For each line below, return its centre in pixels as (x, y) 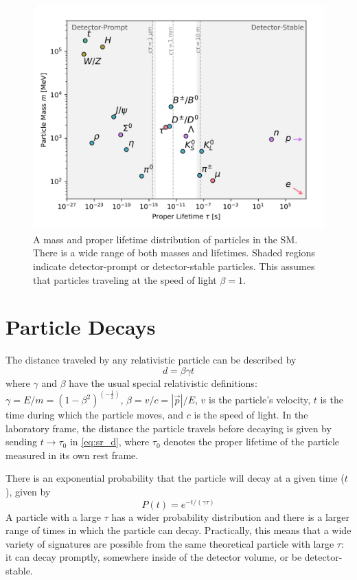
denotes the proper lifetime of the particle (252, 442)
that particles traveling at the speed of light (125, 279)
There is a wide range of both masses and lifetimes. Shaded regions (174, 253)
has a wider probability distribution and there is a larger (230, 516)
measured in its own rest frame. (72, 455)
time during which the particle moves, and (95, 414)
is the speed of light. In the (251, 414)
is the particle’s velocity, (260, 399)
